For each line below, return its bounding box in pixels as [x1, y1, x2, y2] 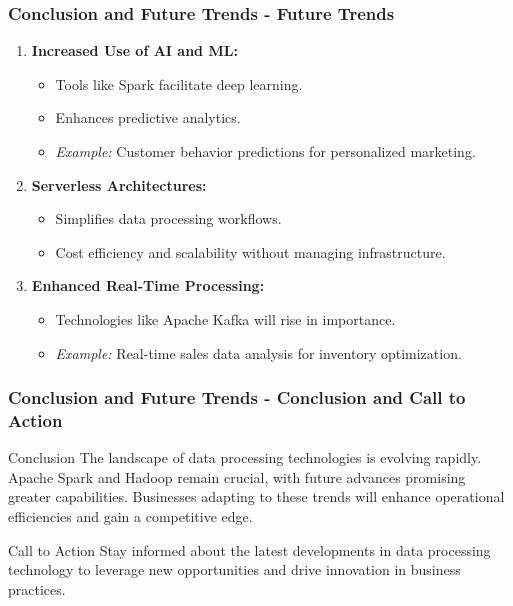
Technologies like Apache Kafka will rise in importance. [55, 308, 396, 329]
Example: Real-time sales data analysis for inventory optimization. [55, 342, 462, 363]
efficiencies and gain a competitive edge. [8, 506, 253, 527]
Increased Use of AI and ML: [31, 40, 238, 61]
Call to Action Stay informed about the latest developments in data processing [8, 539, 491, 560]
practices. [8, 578, 66, 599]
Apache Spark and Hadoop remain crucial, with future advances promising [8, 466, 466, 487]
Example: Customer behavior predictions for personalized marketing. [55, 141, 476, 161]
